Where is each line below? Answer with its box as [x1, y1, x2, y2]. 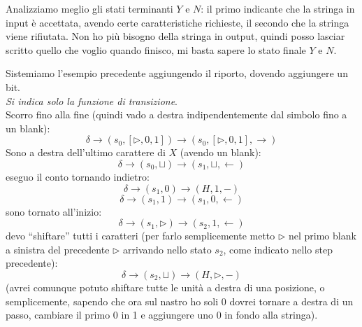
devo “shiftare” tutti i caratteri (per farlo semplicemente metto [6, 228, 275, 243]
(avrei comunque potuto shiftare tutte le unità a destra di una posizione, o [6, 279, 325, 294]
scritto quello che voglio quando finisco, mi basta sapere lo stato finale [6, 42, 306, 57]
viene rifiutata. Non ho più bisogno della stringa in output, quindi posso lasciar [6, 29, 345, 43]
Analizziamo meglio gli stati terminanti [6, 1, 173, 15]
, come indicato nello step [223, 242, 333, 256]
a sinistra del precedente [6, 242, 110, 256]
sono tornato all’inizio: [6, 204, 102, 218]
